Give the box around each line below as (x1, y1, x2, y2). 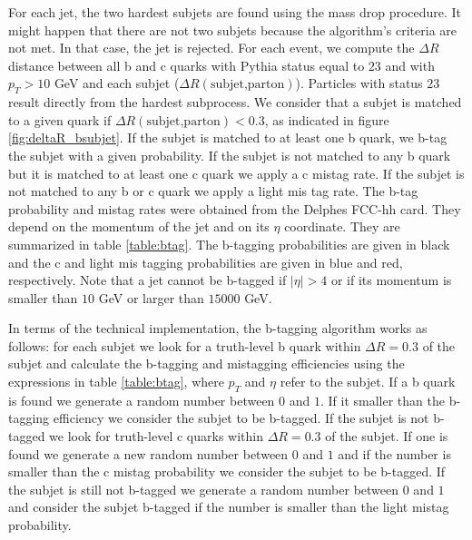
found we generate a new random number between (8, 444, 289, 463)
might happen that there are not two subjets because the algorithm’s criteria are (8, 20, 457, 39)
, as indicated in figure (264, 110, 389, 129)
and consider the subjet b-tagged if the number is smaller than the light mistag (8, 497, 449, 516)
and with (385, 55, 435, 74)
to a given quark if (8, 110, 112, 129)
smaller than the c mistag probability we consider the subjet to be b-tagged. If (8, 462, 446, 481)
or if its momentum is (330, 270, 452, 290)
